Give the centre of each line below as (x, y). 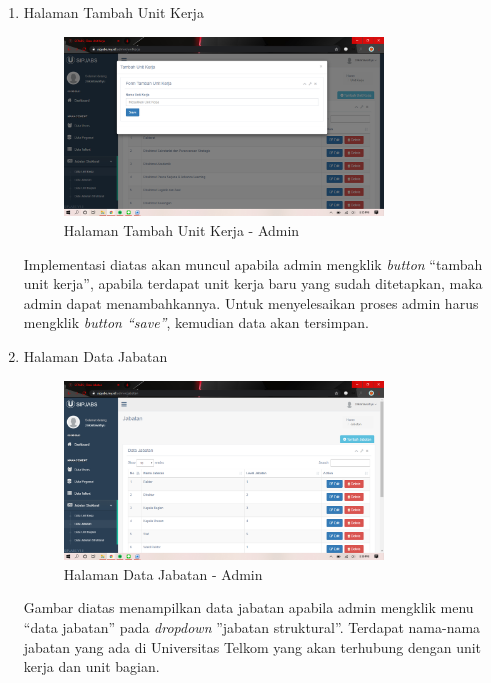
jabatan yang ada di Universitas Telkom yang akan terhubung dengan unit (252, 646)
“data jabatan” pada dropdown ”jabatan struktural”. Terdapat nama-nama (252, 627)
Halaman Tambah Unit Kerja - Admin (181, 229)
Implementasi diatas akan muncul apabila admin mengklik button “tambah (253, 263)
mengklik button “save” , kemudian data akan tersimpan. (196, 322)
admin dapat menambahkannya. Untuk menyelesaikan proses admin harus (251, 302)
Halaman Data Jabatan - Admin (163, 573)
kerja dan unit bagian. (91, 666)
